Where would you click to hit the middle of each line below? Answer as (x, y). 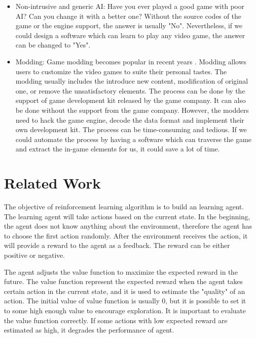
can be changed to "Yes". (53, 45)
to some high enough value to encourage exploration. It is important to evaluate (125, 310)
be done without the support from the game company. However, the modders (132, 110)
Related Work (53, 183)
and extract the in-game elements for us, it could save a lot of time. (118, 149)
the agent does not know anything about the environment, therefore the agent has (128, 226)
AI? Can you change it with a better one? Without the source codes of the (128, 16)
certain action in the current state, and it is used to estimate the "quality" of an (125, 291)
